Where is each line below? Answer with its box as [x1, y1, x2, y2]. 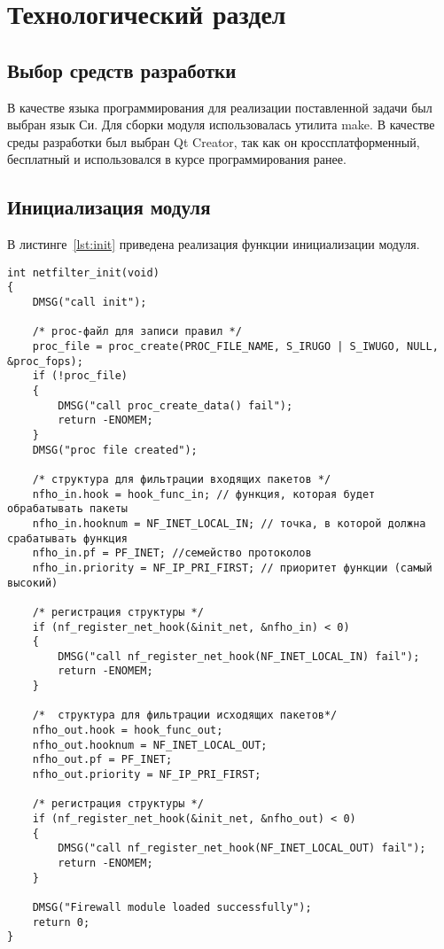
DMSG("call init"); [32, 296, 147, 309]
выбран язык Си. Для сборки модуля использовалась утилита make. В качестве [7, 115, 435, 134]
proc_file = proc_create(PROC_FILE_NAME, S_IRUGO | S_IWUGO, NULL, [32, 340, 439, 354]
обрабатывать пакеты [7, 502, 129, 516]
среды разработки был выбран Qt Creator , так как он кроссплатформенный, [7, 132, 420, 151]
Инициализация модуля [7, 193, 211, 221]
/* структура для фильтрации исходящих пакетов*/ [32, 709, 338, 722]
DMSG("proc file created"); [32, 443, 198, 456]
